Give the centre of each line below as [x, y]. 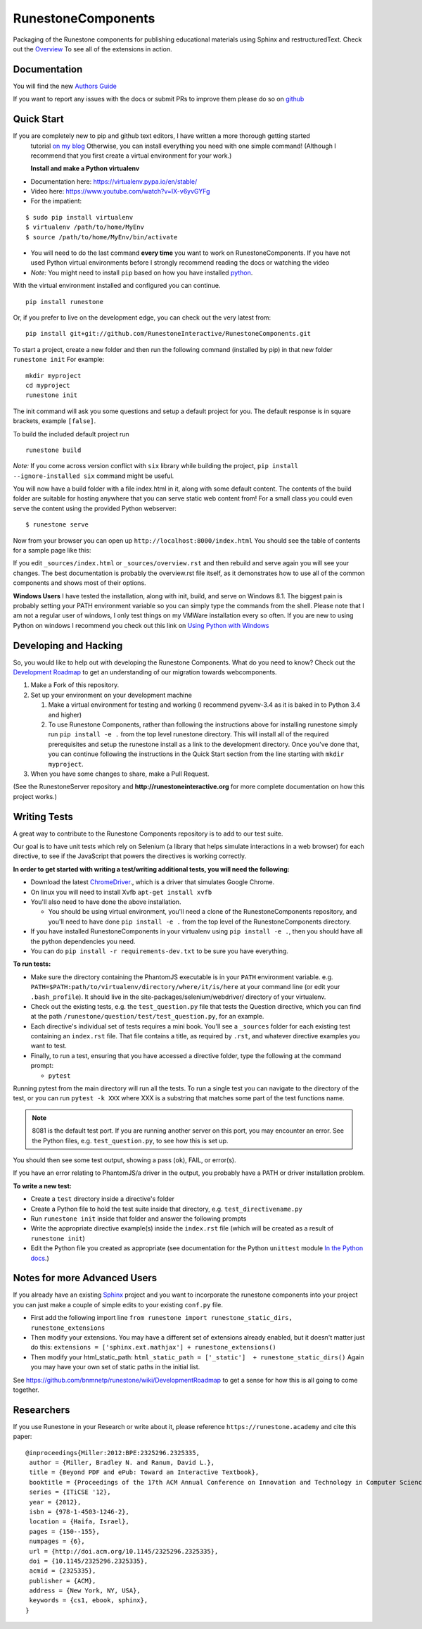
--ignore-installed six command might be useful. [94, 476]
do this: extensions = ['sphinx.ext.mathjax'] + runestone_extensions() [154, 1347]
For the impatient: [56, 201]
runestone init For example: [59, 360]
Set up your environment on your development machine [111, 695]
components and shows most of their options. [80, 583]
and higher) [65, 715]
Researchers [41, 1410]
